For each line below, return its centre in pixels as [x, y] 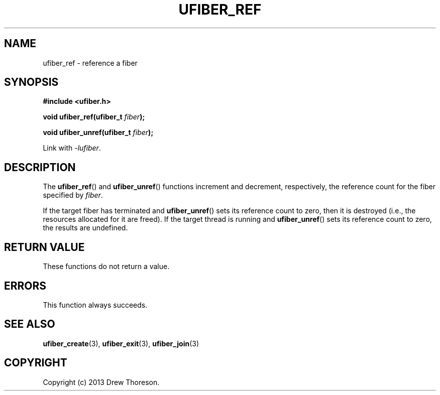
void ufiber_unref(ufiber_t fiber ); [98, 133]
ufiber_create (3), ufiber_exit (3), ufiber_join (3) [121, 343]
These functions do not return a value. [106, 267]
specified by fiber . [73, 195]
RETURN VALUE [44, 247]
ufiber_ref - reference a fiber [90, 63]
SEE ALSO [30, 324]
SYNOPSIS [31, 82]
